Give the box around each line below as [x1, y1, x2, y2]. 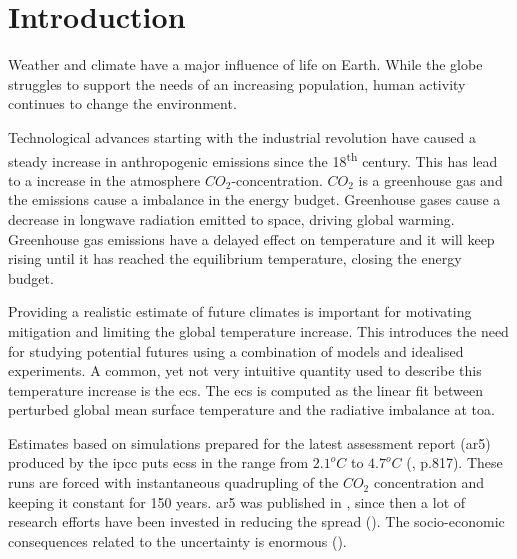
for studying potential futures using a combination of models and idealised [8, 340, 464, 361]
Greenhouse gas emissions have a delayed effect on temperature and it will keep [8, 228, 495, 249]
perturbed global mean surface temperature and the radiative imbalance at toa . [8, 399, 495, 420]
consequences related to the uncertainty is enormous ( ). [8, 530, 347, 551]
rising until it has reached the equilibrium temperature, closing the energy [8, 248, 462, 269]
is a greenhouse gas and [358, 169, 503, 190]
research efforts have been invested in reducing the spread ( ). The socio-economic [8, 511, 505, 532]
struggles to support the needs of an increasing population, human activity [8, 73, 466, 94]
